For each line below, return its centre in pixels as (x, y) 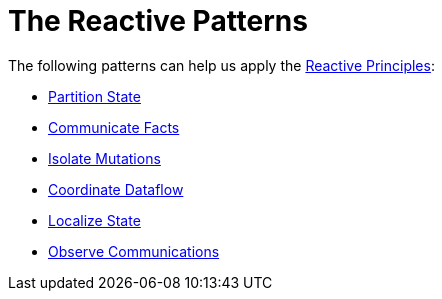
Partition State (94, 96)
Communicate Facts (114, 127)
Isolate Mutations (104, 158)
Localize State (94, 220)
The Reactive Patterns (158, 21)
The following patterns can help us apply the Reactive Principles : (221, 65)
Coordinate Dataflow (116, 189)
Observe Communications (134, 251)
